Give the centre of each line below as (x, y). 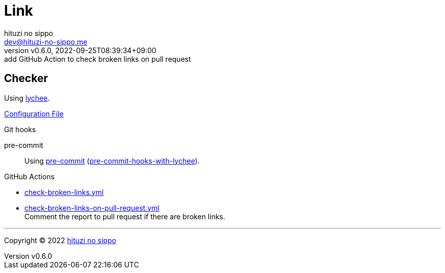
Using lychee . (27, 98)
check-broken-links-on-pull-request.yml (92, 208)
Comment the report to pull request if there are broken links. (125, 216)
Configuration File (34, 113)
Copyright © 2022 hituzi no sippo (60, 240)
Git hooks (20, 129)
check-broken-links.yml (64, 192)
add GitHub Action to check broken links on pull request (98, 59)
